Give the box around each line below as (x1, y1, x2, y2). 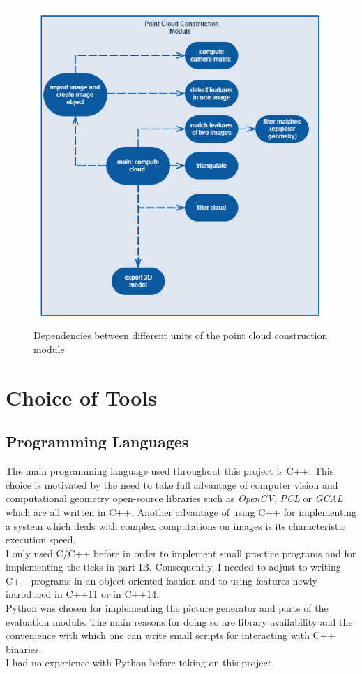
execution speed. (6, 532, 76, 547)
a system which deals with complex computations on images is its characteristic (6, 518, 346, 533)
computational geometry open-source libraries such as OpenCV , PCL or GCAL (6, 491, 343, 505)
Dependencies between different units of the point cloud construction (33, 328, 328, 343)
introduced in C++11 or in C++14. (6, 587, 160, 601)
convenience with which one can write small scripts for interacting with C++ (6, 628, 335, 643)
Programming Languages (6, 431, 189, 452)
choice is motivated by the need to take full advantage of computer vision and (6, 477, 338, 492)
